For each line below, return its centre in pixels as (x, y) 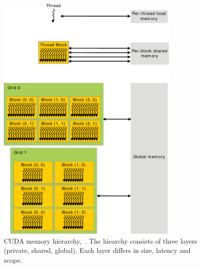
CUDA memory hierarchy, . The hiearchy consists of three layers (101, 240)
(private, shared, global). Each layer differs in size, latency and (97, 250)
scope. (13, 259)
